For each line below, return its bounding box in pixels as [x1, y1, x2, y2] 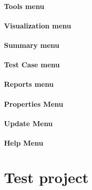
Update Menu [4, 118, 53, 128]
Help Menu [4, 137, 43, 148]
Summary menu [4, 39, 60, 50]
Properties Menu [4, 98, 64, 109]
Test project [4, 167, 89, 187]
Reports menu [4, 79, 54, 89]
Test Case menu [4, 59, 60, 70]
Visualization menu [4, 20, 71, 30]
